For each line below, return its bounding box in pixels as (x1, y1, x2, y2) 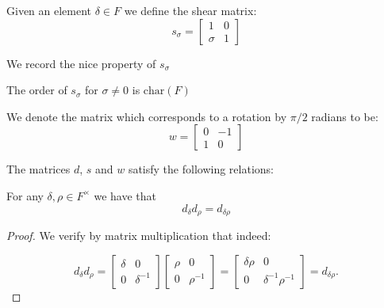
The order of (6, 82, 67, 98)
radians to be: (311, 108, 378, 124)
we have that (94, 187, 156, 203)
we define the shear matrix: (124, 2, 257, 18)
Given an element (6, 2, 92, 18)
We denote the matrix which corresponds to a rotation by (6, 108, 287, 124)
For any (6, 187, 44, 203)
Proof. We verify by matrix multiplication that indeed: (6, 227, 271, 244)
